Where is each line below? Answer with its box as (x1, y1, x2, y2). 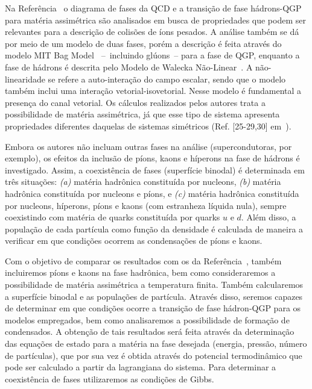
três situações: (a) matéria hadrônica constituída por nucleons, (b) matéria (5, 175, 281, 188)
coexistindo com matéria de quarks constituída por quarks (5, 211, 220, 223)
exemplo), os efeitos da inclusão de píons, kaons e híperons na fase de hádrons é (5, 152, 300, 164)
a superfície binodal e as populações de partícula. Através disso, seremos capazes (5, 290, 303, 302)
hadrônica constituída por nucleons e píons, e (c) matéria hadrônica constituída (5, 187, 299, 199)
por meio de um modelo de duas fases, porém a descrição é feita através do (5, 37, 282, 49)
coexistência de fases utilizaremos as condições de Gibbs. (5, 372, 214, 385)
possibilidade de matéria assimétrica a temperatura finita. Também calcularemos (5, 278, 304, 291)
